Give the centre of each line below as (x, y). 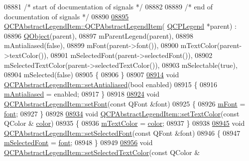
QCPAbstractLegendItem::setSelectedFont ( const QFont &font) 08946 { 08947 (122, 133)
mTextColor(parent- (211, 45)
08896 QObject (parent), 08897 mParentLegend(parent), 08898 (99, 35)
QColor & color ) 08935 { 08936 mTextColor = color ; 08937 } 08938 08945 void (124, 123)
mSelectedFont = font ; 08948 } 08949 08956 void (78, 142)
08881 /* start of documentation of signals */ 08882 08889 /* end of (109, 6)
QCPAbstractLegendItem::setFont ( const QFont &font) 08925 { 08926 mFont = (125, 103)
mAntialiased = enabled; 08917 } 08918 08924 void (82, 94)
